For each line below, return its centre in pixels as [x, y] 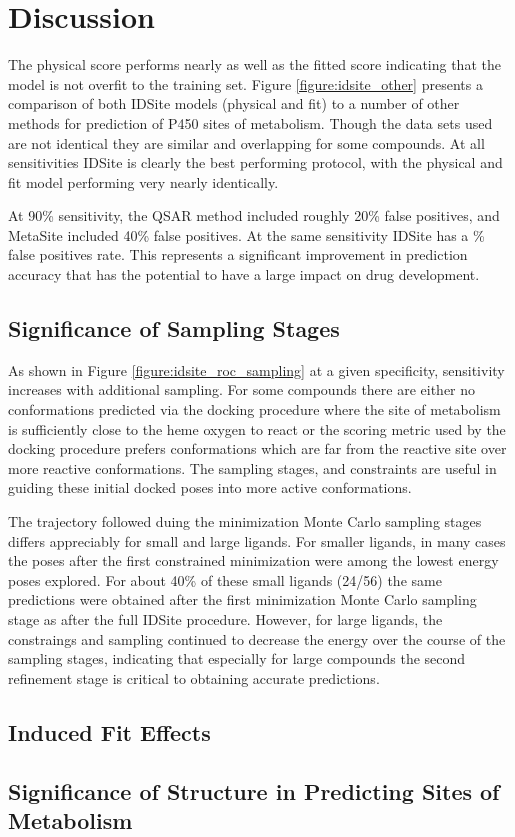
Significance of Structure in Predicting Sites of [254, 790]
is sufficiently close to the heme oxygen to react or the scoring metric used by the [257, 428]
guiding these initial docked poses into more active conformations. [210, 487]
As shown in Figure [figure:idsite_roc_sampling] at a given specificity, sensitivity [256, 369]
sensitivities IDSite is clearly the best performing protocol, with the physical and [255, 162]
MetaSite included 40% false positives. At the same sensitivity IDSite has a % [246, 234]
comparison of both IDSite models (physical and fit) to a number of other [234, 103]
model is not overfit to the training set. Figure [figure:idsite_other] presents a [245, 83]
